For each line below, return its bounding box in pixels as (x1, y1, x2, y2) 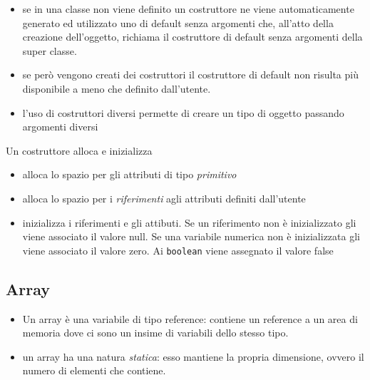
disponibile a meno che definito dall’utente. (22, 81, 211, 96)
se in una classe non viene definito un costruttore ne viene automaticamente (22, 1, 354, 16)
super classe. (22, 43, 77, 58)
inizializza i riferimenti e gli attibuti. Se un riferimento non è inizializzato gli (22, 215, 356, 230)
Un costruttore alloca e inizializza (6, 143, 153, 158)
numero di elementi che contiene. (22, 363, 166, 378)
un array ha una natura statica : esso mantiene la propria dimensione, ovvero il (22, 349, 364, 364)
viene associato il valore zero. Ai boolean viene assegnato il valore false (22, 242, 334, 257)
